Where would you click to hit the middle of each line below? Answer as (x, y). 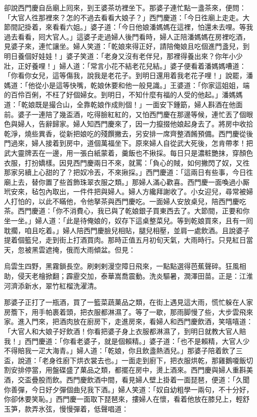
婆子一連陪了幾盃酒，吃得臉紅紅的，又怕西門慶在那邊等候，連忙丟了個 (132, 114)
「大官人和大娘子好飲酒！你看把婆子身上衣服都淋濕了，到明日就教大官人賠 (125, 331)
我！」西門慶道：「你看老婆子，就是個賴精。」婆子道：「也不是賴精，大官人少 (127, 341)
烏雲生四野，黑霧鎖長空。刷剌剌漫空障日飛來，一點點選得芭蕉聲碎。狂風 (122, 266)
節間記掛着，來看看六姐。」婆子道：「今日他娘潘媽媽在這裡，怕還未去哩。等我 (128, 27)
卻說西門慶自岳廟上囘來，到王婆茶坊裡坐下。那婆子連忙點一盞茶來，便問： (125, 7)
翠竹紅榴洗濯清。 (73, 285)
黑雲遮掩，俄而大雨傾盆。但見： (83, 249)
